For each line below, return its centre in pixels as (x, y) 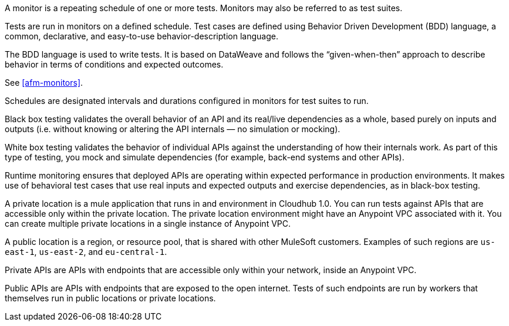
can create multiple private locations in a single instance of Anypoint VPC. (148, 224)
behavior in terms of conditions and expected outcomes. (114, 64)
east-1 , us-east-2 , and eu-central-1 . (86, 252)
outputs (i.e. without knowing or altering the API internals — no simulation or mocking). (173, 129)
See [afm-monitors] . (44, 83)
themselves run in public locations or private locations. (110, 298)
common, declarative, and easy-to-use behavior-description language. (141, 36)
